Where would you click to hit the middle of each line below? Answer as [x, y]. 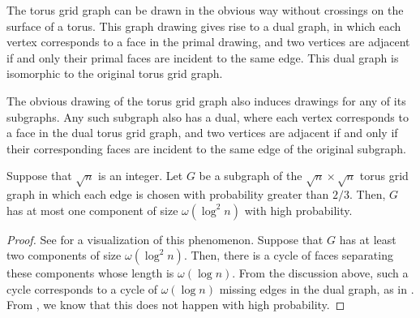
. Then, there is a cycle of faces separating [288, 255]
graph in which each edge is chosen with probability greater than [168, 194]
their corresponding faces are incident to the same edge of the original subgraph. [206, 148]
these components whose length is [90, 273]
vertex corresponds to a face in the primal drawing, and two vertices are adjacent [208, 42]
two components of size [64, 255]
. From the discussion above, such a [320, 273]
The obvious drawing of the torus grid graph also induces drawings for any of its [206, 100]
